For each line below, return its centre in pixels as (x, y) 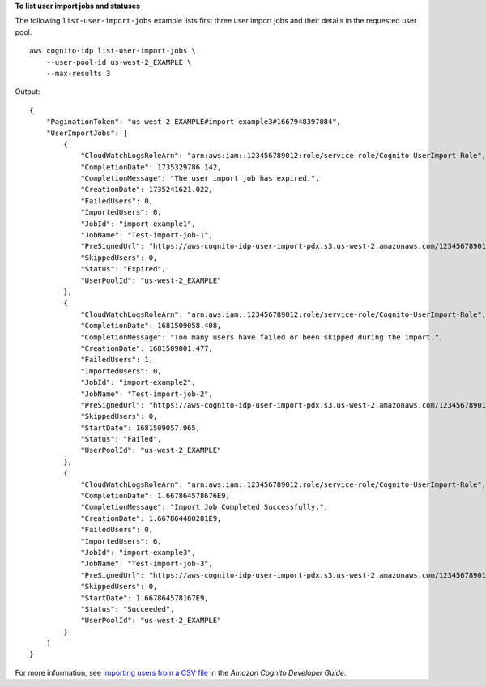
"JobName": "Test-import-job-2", (147, 394)
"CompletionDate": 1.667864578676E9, (156, 496)
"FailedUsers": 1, (117, 360)
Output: (28, 92)
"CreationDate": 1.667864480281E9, (151, 518)
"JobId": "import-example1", (138, 224)
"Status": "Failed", (121, 439)
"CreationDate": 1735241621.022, (147, 190)
